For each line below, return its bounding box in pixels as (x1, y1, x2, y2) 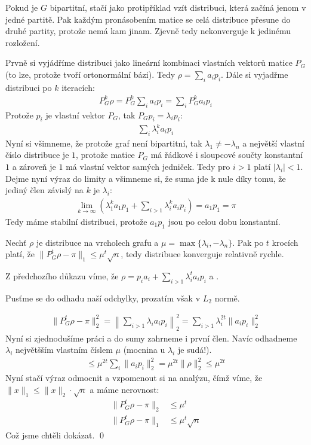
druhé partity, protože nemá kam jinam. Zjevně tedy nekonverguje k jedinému (5, 25, 291, 37)
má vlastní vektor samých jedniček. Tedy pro (66, 160, 230, 172)
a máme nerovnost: (90, 383, 159, 395)
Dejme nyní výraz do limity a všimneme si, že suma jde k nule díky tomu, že (5, 172, 286, 184)
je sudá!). (177, 343, 212, 356)
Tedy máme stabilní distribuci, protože (5, 215, 147, 227)
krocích (272, 236, 298, 248)
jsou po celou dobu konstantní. (168, 215, 281, 227)
